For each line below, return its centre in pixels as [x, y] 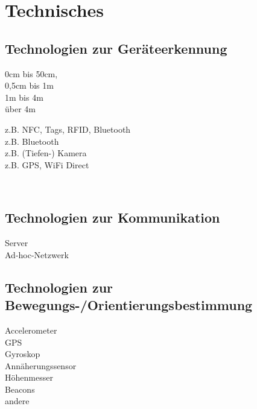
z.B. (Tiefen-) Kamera [46, 153]
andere [17, 401]
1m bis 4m [24, 97]
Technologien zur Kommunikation [113, 217]
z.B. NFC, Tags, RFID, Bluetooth [68, 129]
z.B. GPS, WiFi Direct [47, 164]
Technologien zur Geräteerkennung [116, 48]
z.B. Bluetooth [32, 141]
